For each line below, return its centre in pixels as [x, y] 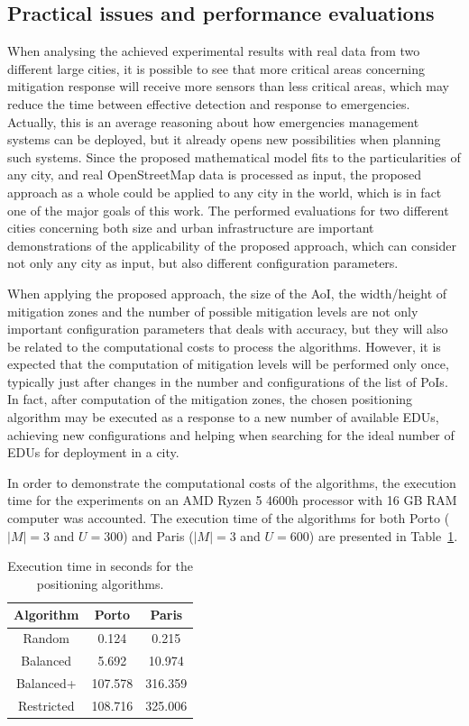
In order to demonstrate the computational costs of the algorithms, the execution [232, 482]
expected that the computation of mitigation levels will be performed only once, [228, 364]
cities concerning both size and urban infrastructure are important [191, 228]
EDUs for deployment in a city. [93, 452]
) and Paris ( [158, 535]
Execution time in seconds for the [100, 566]
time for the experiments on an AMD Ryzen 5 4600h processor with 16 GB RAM [232, 500]
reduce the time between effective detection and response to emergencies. [209, 103]
